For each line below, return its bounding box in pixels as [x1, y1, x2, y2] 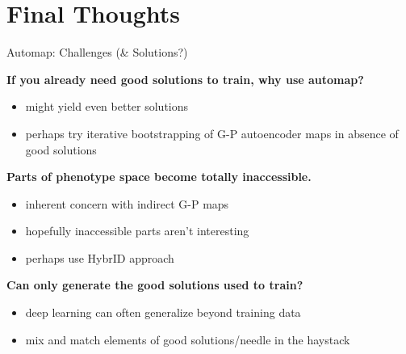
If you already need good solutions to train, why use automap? [6, 70, 364, 87]
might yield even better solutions [25, 98, 189, 115]
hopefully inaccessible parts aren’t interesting [25, 222, 249, 239]
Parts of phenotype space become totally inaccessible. [6, 168, 312, 185]
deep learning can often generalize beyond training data [25, 304, 301, 321]
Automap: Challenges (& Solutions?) [6, 44, 188, 61]
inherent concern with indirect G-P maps [25, 195, 229, 212]
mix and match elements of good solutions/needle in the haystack [25, 331, 350, 348]
